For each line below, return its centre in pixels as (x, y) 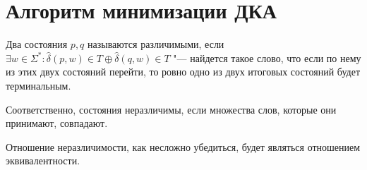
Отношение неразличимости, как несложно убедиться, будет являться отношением (183, 146)
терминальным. (38, 85)
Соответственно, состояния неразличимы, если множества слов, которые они (171, 109)
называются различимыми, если (156, 44)
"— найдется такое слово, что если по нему (267, 57)
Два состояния (37, 44)
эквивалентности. (43, 160)
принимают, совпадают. (57, 123)
